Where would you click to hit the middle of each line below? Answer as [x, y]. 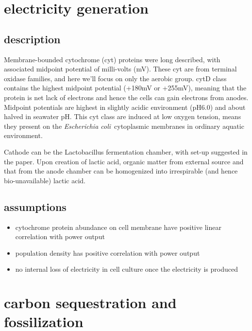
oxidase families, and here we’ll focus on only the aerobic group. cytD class [115, 78]
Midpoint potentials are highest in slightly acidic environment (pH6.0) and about [125, 107]
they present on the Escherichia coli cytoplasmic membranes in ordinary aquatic [124, 126]
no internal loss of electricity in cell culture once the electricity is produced [126, 269]
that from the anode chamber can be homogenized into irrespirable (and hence [121, 171]
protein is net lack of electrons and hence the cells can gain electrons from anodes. [126, 97]
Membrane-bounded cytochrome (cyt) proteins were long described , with [112, 59]
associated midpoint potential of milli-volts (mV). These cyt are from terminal [120, 69]
